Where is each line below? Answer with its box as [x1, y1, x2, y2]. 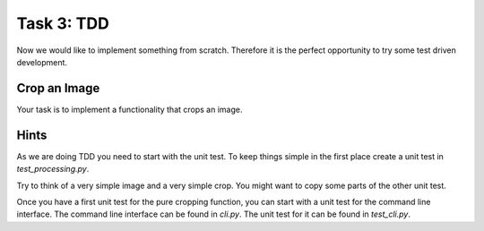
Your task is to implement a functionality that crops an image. [16, 104, 243, 115]
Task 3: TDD [16, 13, 109, 33]
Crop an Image [16, 81, 100, 96]
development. [16, 56, 67, 67]
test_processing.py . [16, 164, 90, 175]
